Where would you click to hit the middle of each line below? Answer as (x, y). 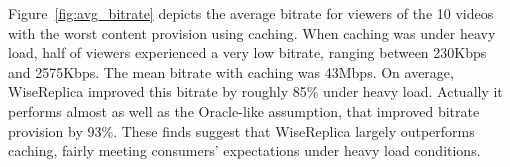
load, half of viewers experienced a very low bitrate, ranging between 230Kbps (247, 52)
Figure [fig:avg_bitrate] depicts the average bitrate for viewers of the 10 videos (251, 13)
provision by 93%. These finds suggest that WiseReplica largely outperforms (241, 130)
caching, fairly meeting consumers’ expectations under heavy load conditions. (244, 150)
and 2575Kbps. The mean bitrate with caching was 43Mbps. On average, (231, 71)
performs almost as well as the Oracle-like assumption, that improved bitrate (244, 110)
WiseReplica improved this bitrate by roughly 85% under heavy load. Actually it (255, 91)
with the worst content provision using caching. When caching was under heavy (252, 32)
